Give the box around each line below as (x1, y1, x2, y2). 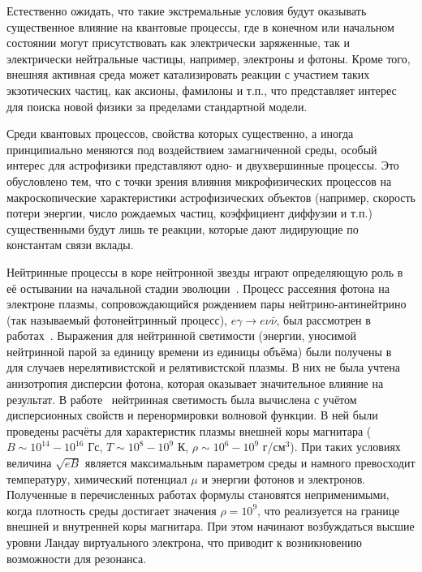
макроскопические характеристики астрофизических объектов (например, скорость (6, 188, 416, 205)
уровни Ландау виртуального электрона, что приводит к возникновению (6, 534, 362, 550)
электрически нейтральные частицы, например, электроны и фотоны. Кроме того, (6, 49, 411, 67)
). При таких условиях (290, 438, 401, 455)
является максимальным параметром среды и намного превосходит (84, 454, 416, 471)
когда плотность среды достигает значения (6, 501, 217, 518)
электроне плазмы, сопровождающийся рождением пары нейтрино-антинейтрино (6, 295, 407, 312)
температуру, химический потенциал (6, 470, 187, 487)
